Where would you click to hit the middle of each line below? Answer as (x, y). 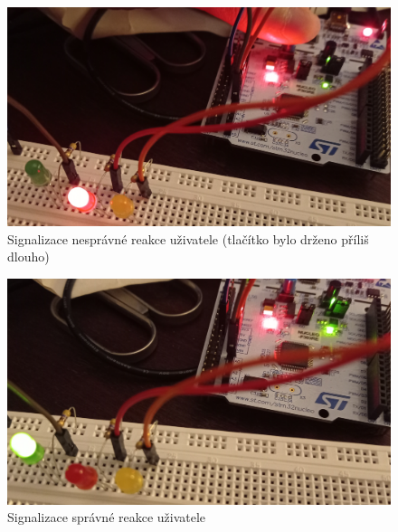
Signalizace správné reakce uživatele (107, 517)
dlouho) (28, 256)
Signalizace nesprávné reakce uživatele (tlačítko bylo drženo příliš (188, 238)
